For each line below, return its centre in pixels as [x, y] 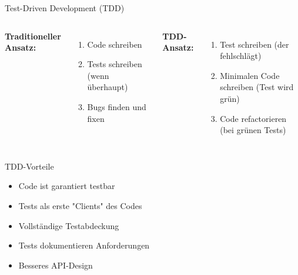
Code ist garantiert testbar [67, 186]
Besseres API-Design [56, 265]
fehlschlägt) [241, 56]
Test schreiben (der [255, 44]
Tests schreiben [115, 64]
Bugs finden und [117, 106]
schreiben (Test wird [257, 87]
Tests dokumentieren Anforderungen [84, 245]
